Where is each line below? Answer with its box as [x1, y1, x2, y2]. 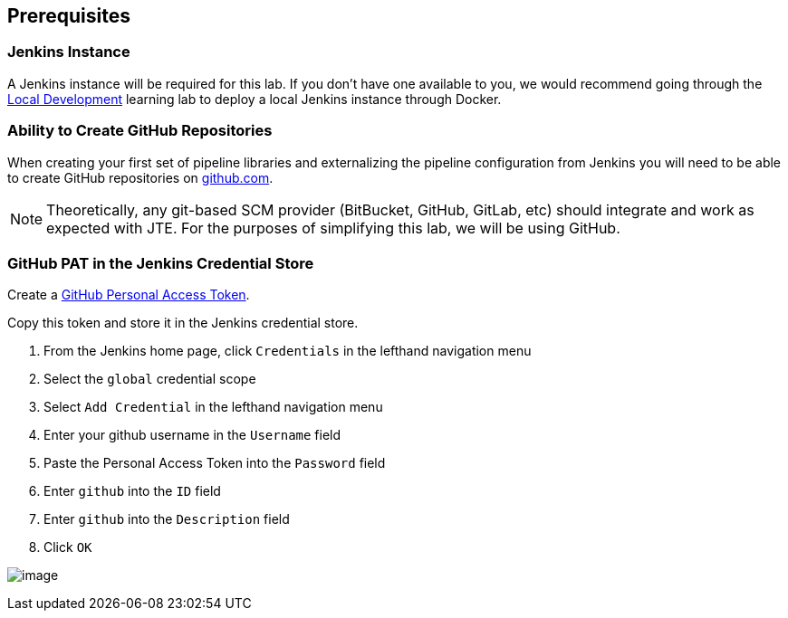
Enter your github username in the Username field [43, 427, 341, 443]
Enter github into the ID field [43, 483, 221, 499]
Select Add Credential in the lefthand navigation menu [43, 399, 383, 415]
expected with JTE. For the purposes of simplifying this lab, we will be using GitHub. [46, 218, 620, 237]
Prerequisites [7, 5, 130, 27]
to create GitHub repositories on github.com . [7, 169, 274, 185]
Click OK [43, 539, 92, 556]
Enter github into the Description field [43, 511, 290, 528]
